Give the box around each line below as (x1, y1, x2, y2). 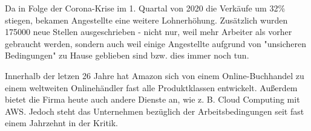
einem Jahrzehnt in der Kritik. (5, 117, 118, 129)
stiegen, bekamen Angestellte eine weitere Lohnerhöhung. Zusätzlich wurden (5, 13, 288, 26)
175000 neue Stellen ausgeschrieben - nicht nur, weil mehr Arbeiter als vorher (5, 25, 292, 38)
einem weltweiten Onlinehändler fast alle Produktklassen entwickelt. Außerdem (5, 81, 298, 94)
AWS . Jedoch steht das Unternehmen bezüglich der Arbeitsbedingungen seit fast (5, 104, 304, 117)
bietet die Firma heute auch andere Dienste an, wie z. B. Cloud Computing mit (5, 93, 300, 106)
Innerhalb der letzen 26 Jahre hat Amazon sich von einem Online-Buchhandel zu (5, 69, 304, 81)
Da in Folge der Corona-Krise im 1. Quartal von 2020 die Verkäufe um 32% (5, 2, 286, 14)
